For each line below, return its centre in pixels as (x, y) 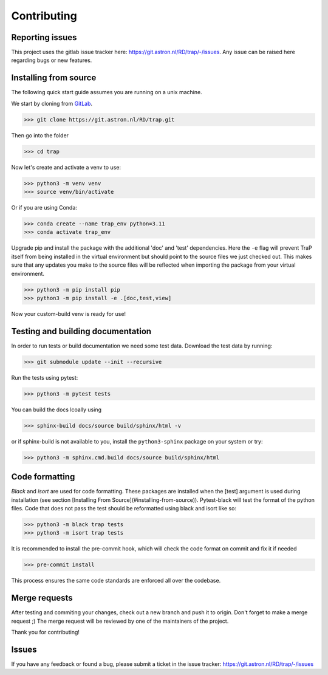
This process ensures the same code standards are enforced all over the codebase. (116, 581)
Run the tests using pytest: (45, 377)
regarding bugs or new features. (52, 60)
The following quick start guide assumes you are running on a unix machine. (107, 92)
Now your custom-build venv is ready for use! (69, 314)
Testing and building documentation (81, 331)
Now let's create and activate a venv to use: (66, 167)
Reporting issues (44, 37)
